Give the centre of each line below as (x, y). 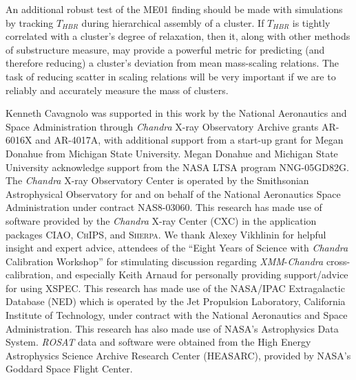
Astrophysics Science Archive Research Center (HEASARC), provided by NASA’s (178, 355)
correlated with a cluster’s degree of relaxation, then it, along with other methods (178, 36)
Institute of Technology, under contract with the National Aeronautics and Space (177, 315)
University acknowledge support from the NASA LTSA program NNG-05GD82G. (177, 167)
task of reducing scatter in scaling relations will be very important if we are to (171, 76)
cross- (338, 261)
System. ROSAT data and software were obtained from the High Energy (158, 342)
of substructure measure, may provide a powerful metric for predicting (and (165, 49)
